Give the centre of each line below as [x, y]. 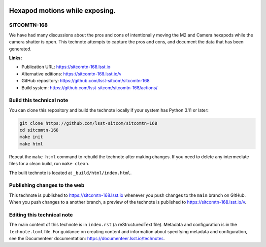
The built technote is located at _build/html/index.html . [70, 173]
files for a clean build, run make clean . [49, 164]
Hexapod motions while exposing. [62, 11]
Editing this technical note [41, 214]
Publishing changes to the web [47, 185]
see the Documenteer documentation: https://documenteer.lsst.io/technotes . [87, 239]
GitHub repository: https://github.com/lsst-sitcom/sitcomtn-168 [85, 81]
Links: [16, 58]
